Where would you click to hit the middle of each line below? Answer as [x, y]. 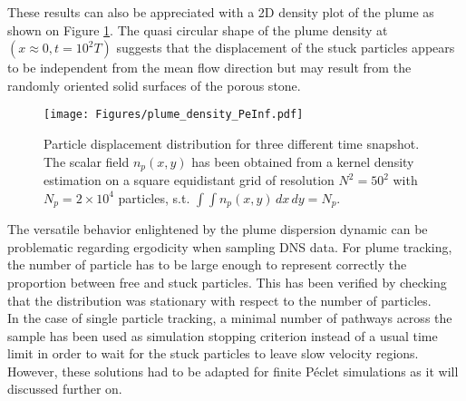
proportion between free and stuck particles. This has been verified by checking [227, 282]
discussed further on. [65, 389]
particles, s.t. [154, 197]
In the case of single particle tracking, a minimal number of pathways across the [230, 318]
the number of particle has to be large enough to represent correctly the [207, 264]
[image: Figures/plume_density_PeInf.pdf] [174, 115]
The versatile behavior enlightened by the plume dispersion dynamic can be [218, 229]
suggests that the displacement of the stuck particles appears [286, 48]
